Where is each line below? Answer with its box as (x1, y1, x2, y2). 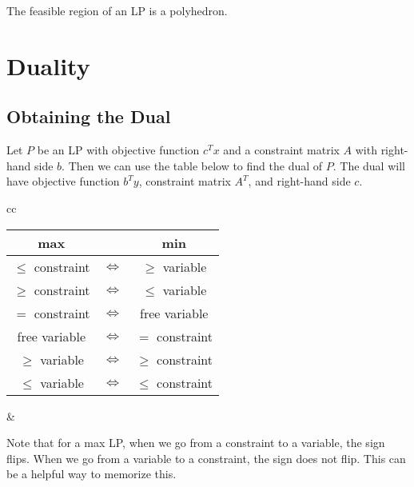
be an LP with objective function (37, 142, 200, 158)
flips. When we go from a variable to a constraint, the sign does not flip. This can (6, 449, 406, 466)
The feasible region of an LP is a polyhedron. (6, 2, 228, 18)
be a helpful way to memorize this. (6, 465, 177, 482)
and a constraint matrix (223, 142, 340, 158)
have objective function (6, 173, 120, 190)
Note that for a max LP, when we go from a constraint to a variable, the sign (6, 434, 385, 451)
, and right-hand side (248, 173, 351, 190)
